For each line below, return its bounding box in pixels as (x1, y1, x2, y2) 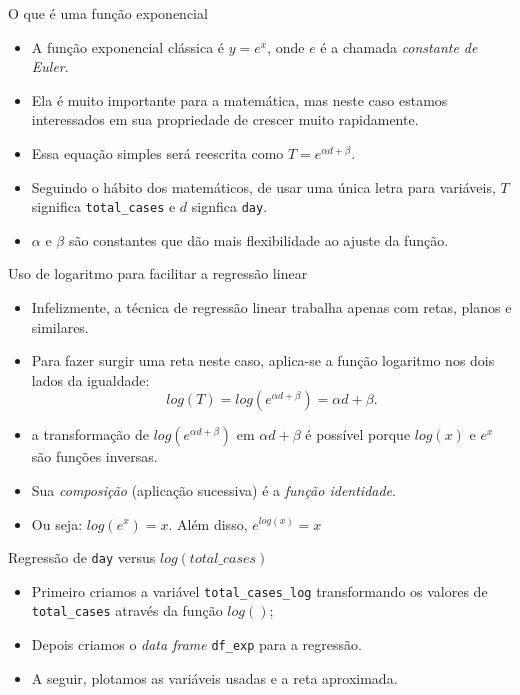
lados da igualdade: (31, 369, 150, 390)
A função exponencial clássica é (31, 36, 225, 57)
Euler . (31, 56, 69, 77)
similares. (31, 316, 89, 337)
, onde (267, 36, 305, 57)
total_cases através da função (31, 600, 223, 621)
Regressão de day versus (8, 547, 156, 568)
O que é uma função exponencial (8, 3, 208, 23)
